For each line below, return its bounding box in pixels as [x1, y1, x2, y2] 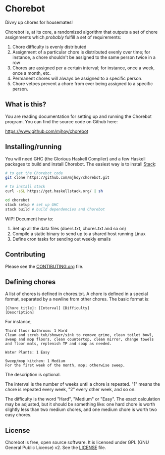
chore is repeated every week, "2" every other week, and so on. [5, 387, 136, 393]
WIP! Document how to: [5, 216, 54, 222]
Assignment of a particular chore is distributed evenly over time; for [12, 49, 151, 55]
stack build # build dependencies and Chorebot [5, 206, 106, 212]
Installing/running [5, 143, 62, 151]
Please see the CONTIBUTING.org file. [5, 263, 84, 269]
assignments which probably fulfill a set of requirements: [5, 34, 121, 40]
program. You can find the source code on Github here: [5, 118, 118, 124]
